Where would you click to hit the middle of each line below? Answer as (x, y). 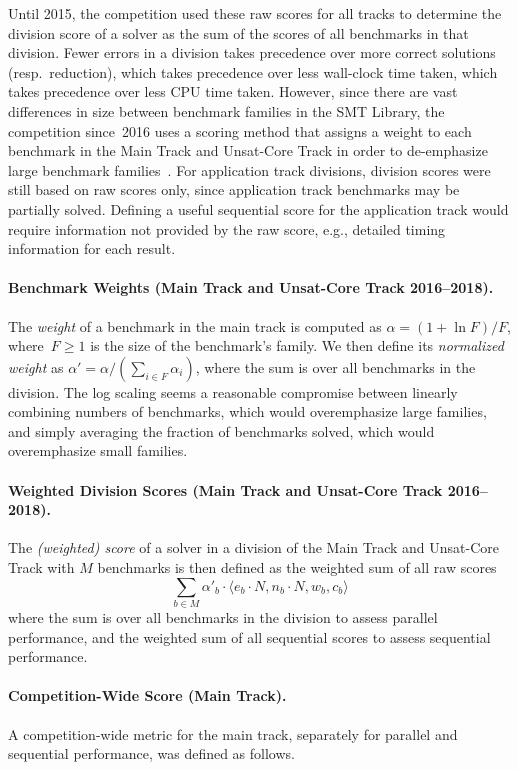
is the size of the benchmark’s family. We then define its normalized (297, 345)
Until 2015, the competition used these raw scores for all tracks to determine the (255, 13)
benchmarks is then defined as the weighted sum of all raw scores (297, 567)
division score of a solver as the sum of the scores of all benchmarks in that (238, 32)
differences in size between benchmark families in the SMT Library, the (226, 110)
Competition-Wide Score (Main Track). (147, 695)
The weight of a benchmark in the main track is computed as (195, 325)
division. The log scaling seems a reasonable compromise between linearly (233, 391)
